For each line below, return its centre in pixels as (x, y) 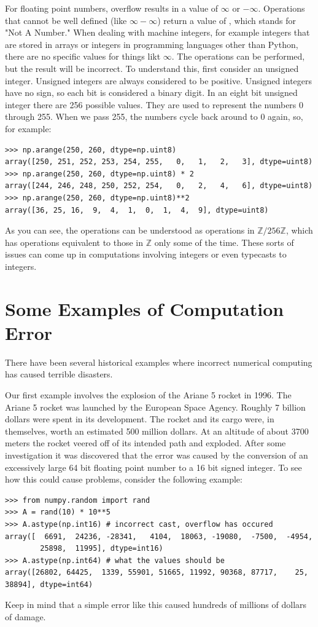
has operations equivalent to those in (74, 242)
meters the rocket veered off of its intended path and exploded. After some (145, 443)
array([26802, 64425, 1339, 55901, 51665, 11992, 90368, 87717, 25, (157, 573)
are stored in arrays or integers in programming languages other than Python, (152, 44)
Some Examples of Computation (145, 308)
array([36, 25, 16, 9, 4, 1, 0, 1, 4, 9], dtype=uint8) (137, 210)
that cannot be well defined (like (66, 20)
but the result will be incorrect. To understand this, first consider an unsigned (152, 68)
